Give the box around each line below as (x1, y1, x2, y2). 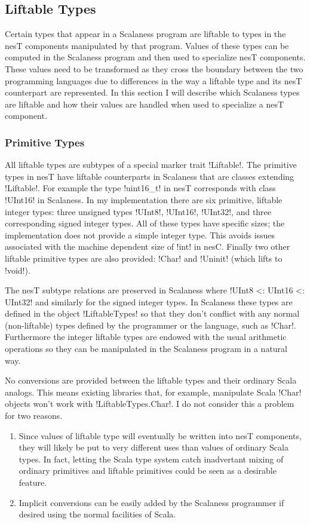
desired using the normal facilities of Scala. (19, 508, 176, 520)
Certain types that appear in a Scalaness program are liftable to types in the (5, 27, 286, 40)
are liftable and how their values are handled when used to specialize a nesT (5, 97, 284, 110)
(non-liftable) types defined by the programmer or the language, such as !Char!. (5, 318, 296, 331)
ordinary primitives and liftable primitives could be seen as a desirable (19, 464, 277, 477)
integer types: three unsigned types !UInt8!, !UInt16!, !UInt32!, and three (5, 205, 272, 217)
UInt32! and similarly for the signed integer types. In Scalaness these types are (5, 295, 293, 308)
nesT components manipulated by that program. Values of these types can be (5, 39, 289, 51)
